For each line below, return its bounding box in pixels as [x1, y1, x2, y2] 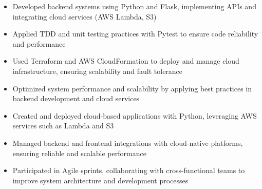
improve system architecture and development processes [12, 175, 189, 185]
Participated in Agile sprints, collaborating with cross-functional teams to [12, 165, 245, 176]
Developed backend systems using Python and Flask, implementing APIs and [12, 1, 256, 11]
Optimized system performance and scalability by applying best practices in [12, 83, 252, 93]
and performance [12, 38, 66, 49]
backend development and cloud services [12, 93, 140, 104]
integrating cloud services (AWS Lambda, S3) [12, 11, 157, 22]
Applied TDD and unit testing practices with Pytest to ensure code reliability [12, 28, 258, 39]
